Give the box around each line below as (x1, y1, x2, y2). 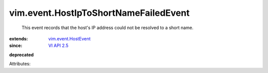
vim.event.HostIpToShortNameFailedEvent (9, 7, 190, 18)
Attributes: (9, 61, 31, 67)
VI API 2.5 (48, 42, 69, 49)
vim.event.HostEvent (48, 36, 91, 41)
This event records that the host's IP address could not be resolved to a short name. (21, 25, 194, 31)
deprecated (9, 52, 34, 58)
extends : (9, 36, 28, 41)
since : (9, 42, 22, 49)
